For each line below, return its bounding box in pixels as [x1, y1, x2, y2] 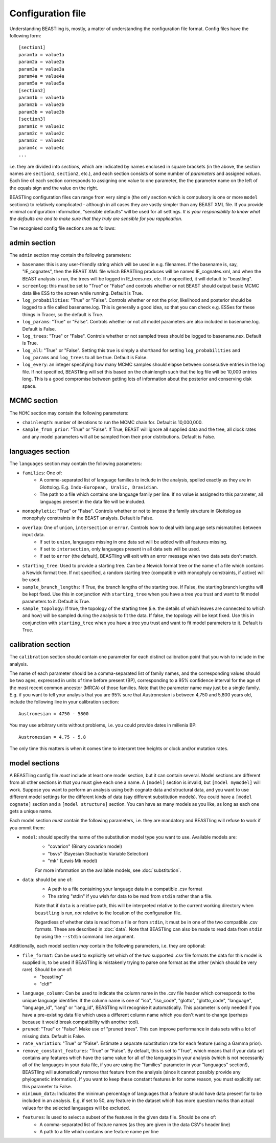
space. [22, 383, 37, 389]
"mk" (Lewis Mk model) [48, 858, 98, 864]
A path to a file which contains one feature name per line [39, 1128, 159, 1134]
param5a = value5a [18, 80, 65, 86]
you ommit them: [9, 824, 45, 831]
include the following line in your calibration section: [9, 699, 120, 705]
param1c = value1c [18, 123, 65, 129]
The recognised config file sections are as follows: [9, 225, 116, 231]
